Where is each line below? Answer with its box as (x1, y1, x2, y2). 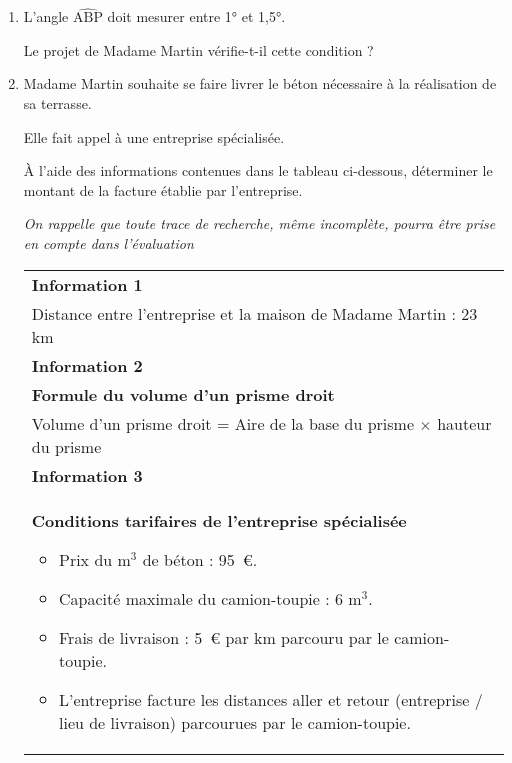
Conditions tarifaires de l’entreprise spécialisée (31, 508, 407, 532)
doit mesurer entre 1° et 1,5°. (107, 6, 286, 27)
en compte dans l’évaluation (23, 232, 194, 253)
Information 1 (31, 272, 143, 296)
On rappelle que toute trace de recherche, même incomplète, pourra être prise (23, 213, 496, 234)
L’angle (23, 6, 69, 27)
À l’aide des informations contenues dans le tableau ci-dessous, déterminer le (23, 160, 493, 181)
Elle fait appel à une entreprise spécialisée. (23, 126, 285, 147)
